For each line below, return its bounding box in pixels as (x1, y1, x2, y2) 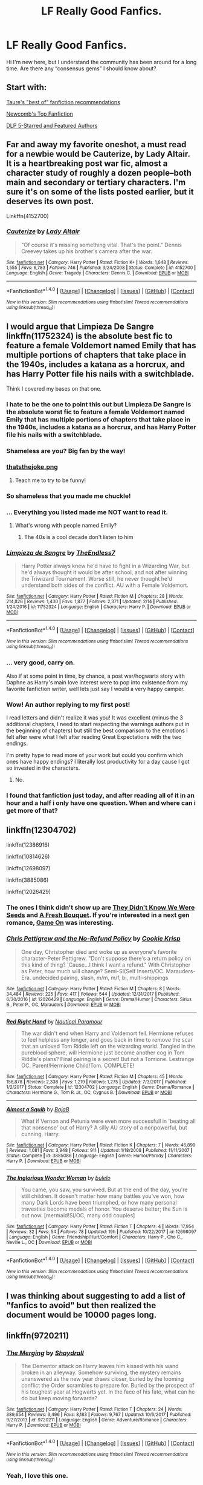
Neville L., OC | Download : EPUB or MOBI (6, 1239, 92, 1245)
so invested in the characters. (6, 764, 80, 772)
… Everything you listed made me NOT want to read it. (6, 508, 168, 516)
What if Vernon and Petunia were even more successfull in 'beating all (21, 1117, 196, 1125)
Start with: (6, 82, 47, 93)
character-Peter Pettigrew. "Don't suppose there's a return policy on (21, 954, 192, 962)
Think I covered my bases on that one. (6, 385, 101, 392)
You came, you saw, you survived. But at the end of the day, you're (21, 1186, 188, 1193)
